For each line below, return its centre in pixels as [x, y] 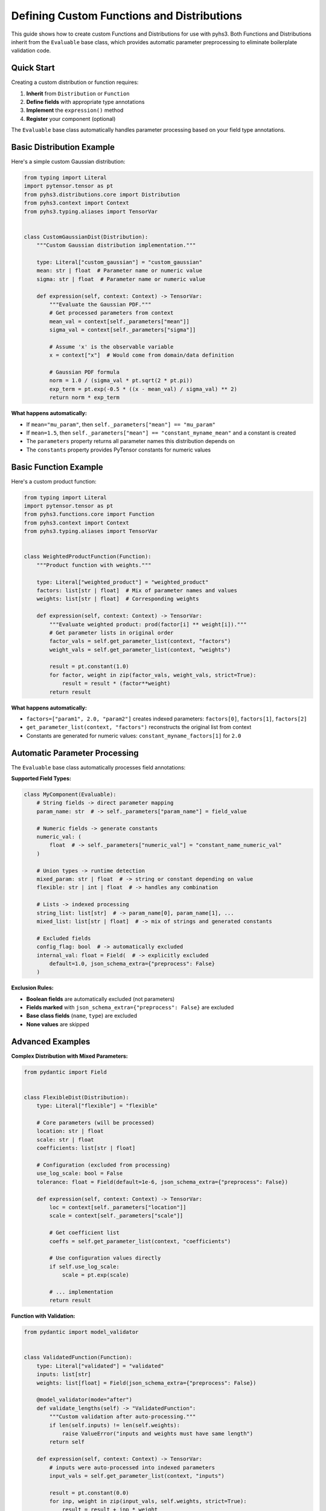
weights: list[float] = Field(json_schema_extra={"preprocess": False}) [146, 1383]
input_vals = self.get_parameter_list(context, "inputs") [137, 1476]
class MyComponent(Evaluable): [70, 794]
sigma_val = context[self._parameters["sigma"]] [123, 330]
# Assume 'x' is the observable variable [111, 347]
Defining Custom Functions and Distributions [127, 16]
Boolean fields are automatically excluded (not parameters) [101, 999]
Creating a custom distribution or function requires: [75, 82]
